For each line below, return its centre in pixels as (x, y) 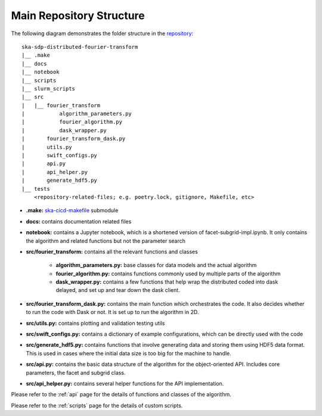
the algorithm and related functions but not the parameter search (106, 241)
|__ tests (36, 189)
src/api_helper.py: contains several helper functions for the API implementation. (125, 384)
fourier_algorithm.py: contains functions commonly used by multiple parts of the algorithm (168, 274)
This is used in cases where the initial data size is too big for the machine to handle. (129, 353)
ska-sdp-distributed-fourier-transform (80, 47)
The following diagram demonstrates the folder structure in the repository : (102, 33)
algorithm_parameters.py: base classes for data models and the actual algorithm (156, 265)
